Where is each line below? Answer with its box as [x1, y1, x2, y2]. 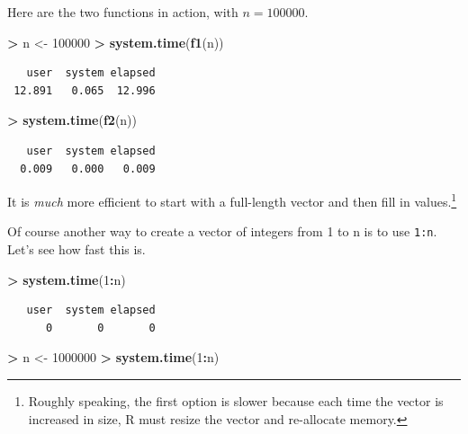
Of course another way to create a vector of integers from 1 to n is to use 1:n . [7, 222, 437, 241]
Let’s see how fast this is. [7, 240, 146, 259]
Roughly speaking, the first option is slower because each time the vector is [28, 392, 444, 411]
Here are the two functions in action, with [7, 3, 238, 21]
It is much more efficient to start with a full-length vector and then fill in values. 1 [7, 190, 457, 210]
